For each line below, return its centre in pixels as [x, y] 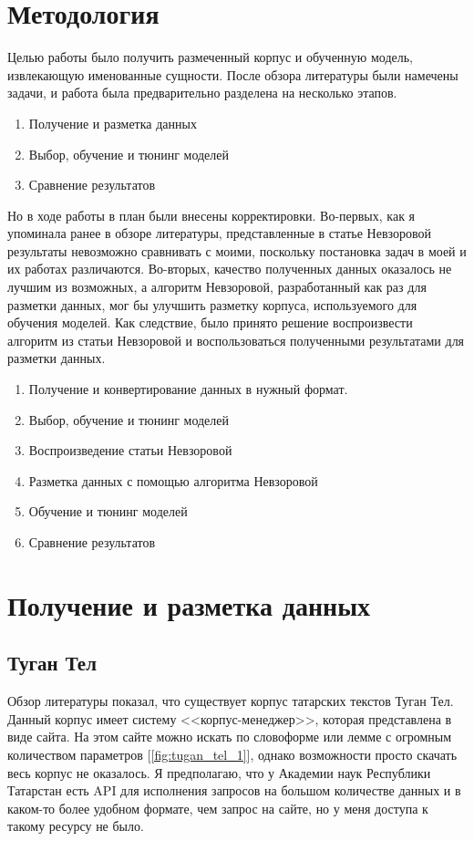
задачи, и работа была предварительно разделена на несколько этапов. [202, 93]
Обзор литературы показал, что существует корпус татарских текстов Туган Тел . [231, 701]
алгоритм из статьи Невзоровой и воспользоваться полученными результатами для [236, 340]
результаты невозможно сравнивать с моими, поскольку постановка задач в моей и [237, 250]
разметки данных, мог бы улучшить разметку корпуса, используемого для [212, 304]
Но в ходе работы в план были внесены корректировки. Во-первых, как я [211, 215]
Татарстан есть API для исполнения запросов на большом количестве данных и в [234, 790]
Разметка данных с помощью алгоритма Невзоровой [173, 480]
